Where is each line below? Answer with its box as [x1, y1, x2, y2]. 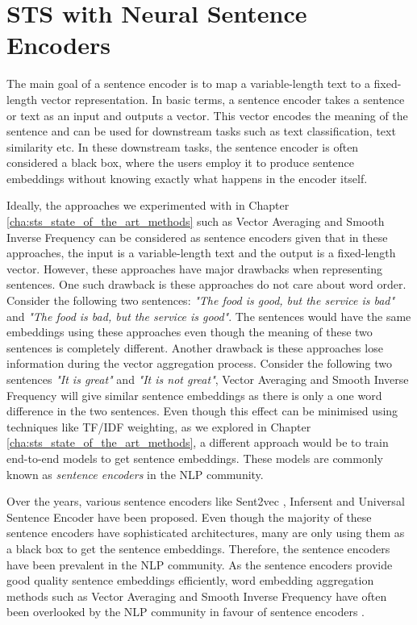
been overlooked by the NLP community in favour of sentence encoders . [6, 603, 365, 620]
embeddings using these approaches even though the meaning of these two [6, 323, 373, 340]
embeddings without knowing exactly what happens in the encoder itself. [6, 169, 368, 186]
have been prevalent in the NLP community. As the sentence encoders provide [6, 556, 393, 573]
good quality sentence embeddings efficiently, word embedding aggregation [6, 572, 374, 589]
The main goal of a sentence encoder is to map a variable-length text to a [6, 75, 370, 92]
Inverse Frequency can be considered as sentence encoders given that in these [6, 228, 388, 245]
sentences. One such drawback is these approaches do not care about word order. [6, 276, 407, 293]
